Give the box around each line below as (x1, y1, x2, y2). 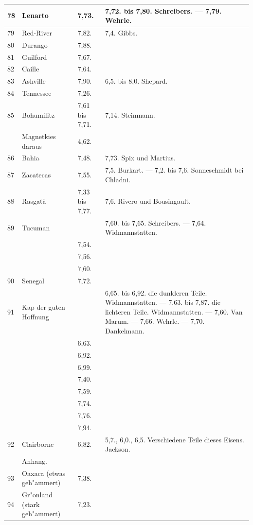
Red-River (22, 27, 52, 37)
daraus (22, 140, 42, 151)
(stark (22, 499, 40, 509)
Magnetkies (22, 131, 56, 141)
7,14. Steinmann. (105, 109, 155, 120)
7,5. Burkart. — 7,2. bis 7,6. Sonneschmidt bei (105, 165, 244, 175)
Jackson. (105, 444, 130, 454)
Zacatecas (22, 170, 51, 180)
